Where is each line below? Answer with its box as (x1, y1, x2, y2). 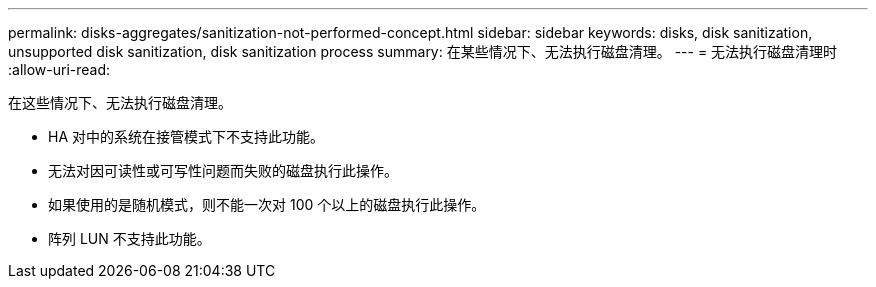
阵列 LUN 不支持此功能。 (48, 230, 211, 247)
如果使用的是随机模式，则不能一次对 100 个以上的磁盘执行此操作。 (48, 196, 486, 213)
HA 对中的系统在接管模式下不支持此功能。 (48, 128, 324, 145)
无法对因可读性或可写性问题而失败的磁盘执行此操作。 (48, 162, 398, 179)
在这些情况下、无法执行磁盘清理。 (8, 94, 232, 111)
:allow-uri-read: (8, 61, 111, 78)
